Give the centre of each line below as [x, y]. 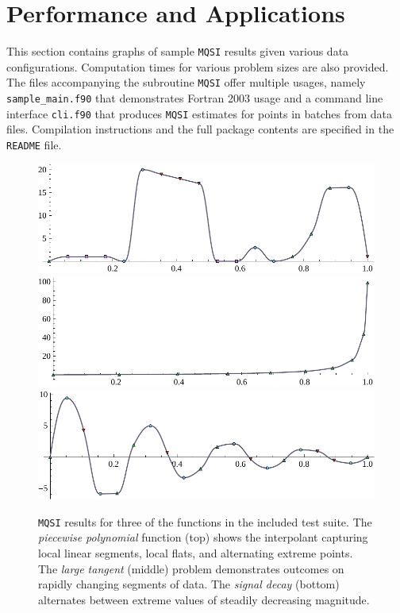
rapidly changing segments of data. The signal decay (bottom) [189, 584]
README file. [34, 144]
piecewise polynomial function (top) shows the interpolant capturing [203, 537]
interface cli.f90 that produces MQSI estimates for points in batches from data [200, 113]
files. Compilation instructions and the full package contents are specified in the [200, 129]
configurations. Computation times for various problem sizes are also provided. [198, 66]
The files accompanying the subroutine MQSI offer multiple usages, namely [186, 82]
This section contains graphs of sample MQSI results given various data [178, 51]
